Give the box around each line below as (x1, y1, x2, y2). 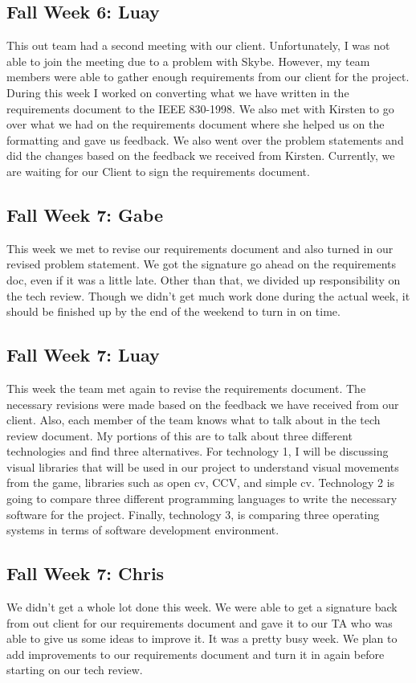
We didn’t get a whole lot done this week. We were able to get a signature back (6, 599, 398, 616)
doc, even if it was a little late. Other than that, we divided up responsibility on (6, 271, 401, 288)
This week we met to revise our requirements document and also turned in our (6, 239, 394, 256)
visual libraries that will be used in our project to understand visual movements (6, 458, 399, 475)
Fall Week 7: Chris (6, 561, 165, 586)
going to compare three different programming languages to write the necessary (6, 490, 398, 507)
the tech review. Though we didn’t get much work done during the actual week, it (6, 287, 410, 304)
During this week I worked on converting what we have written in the (6, 84, 349, 100)
